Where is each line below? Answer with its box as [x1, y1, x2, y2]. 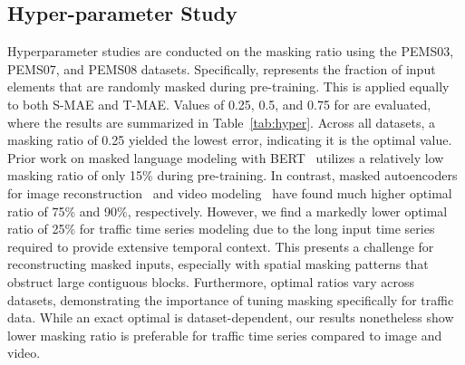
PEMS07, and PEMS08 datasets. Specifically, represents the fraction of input [7, 59, 436, 78]
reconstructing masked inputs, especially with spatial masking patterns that [7, 255, 429, 274]
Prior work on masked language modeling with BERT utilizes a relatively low [7, 148, 444, 167]
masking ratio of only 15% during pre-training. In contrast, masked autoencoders [7, 166, 458, 185]
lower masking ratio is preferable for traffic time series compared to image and [7, 325, 442, 344]
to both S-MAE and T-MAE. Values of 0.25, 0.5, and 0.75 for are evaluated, [7, 94, 431, 113]
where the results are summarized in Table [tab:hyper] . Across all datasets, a [7, 112, 436, 131]
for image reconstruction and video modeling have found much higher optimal [7, 183, 452, 202]
